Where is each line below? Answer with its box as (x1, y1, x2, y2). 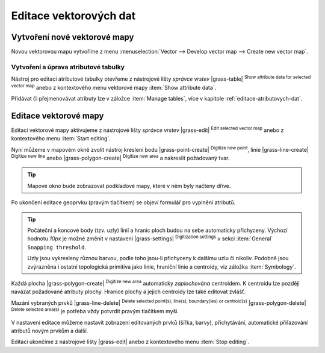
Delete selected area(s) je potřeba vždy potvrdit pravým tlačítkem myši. (11, 307, 179, 315)
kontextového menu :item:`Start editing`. (11, 135, 111, 142)
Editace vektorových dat (11, 9, 136, 22)
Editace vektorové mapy (11, 110, 104, 120)
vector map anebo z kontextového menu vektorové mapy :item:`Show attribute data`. (11, 83, 217, 91)
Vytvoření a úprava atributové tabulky (11, 63, 125, 71)
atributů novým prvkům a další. (11, 327, 88, 334)
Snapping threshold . (27, 243, 87, 251)
